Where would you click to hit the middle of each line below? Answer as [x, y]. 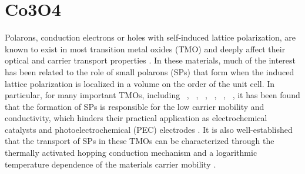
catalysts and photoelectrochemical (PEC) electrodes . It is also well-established [149, 129]
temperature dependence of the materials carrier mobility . [110, 164]
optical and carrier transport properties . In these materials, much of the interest [150, 60]
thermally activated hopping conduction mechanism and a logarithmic [131, 153]
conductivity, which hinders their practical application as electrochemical [136, 118]
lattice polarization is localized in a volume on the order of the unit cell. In [140, 83]
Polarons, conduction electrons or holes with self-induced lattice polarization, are [150, 37]
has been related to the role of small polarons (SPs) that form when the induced [150, 71]
